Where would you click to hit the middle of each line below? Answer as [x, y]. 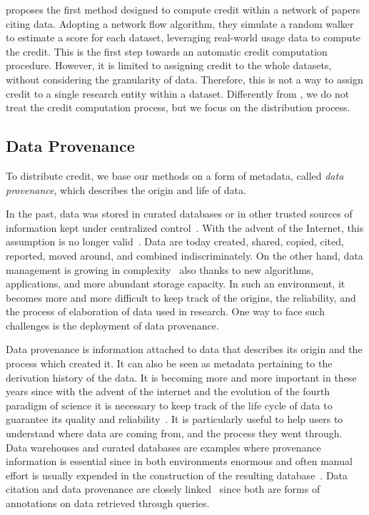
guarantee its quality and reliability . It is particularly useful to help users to [175, 419]
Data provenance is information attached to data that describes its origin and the [184, 349]
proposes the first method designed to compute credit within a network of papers [183, 9]
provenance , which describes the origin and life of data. [126, 189]
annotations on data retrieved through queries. [108, 503]
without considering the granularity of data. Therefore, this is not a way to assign [184, 79]
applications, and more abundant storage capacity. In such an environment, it [176, 284]
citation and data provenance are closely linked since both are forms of [163, 489]
